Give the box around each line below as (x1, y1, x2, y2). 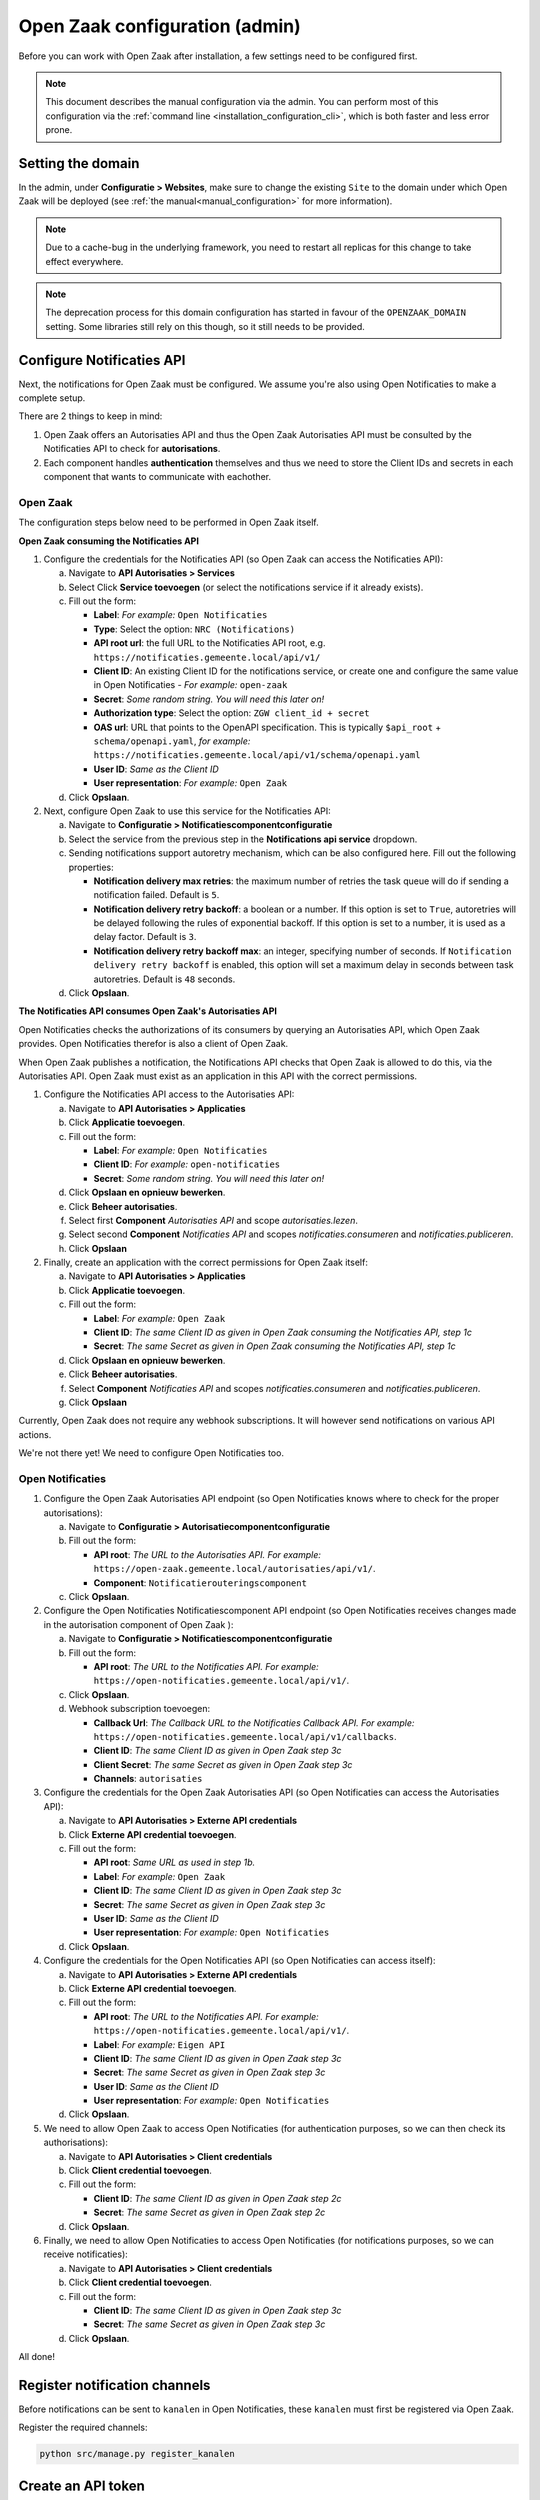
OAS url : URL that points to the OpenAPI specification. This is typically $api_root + (93, 721, 442, 733)
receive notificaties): (43, 2248, 129, 2260)
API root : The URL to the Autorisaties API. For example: (93, 1548, 322, 1560)
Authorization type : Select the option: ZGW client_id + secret (93, 707, 370, 719)
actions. (18, 1428, 52, 1440)
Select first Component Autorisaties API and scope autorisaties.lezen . (68, 1214, 359, 1226)
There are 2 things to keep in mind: (18, 410, 163, 422)
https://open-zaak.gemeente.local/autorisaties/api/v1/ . (93, 1563, 376, 1575)
